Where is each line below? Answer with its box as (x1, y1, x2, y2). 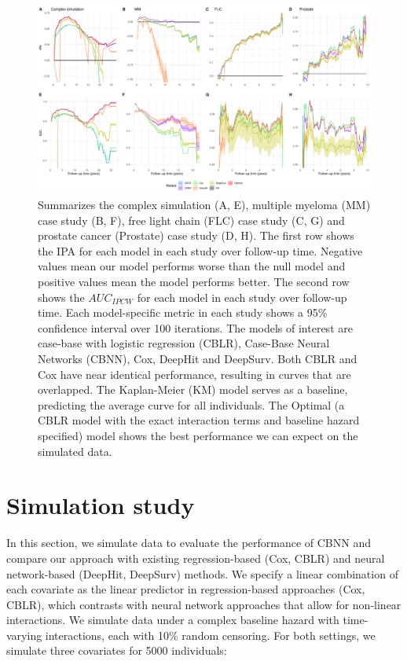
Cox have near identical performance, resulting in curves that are (38, 365, 351, 382)
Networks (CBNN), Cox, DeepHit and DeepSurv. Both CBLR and (38, 351, 357, 367)
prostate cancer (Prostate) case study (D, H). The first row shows (38, 227, 354, 244)
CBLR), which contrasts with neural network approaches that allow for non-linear (6, 596, 401, 612)
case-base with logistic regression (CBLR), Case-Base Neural (38, 335, 330, 351)
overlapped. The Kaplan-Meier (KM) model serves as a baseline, (38, 381, 348, 398)
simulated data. (38, 443, 112, 459)
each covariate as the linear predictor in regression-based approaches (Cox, (6, 581, 365, 597)
